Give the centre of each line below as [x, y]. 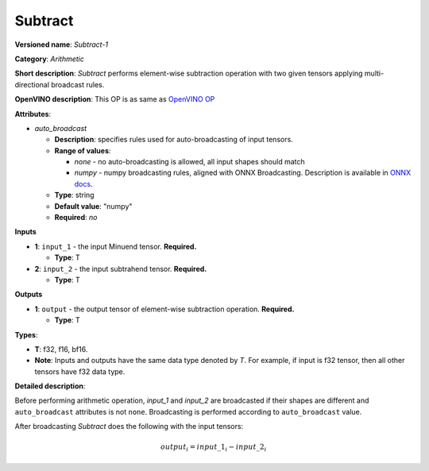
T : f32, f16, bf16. [61, 349]
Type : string [74, 195]
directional [32, 84]
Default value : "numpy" [93, 206]
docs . [83, 183]
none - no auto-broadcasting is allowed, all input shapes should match [189, 162]
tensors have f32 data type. [80, 371]
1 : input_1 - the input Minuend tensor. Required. [116, 246]
